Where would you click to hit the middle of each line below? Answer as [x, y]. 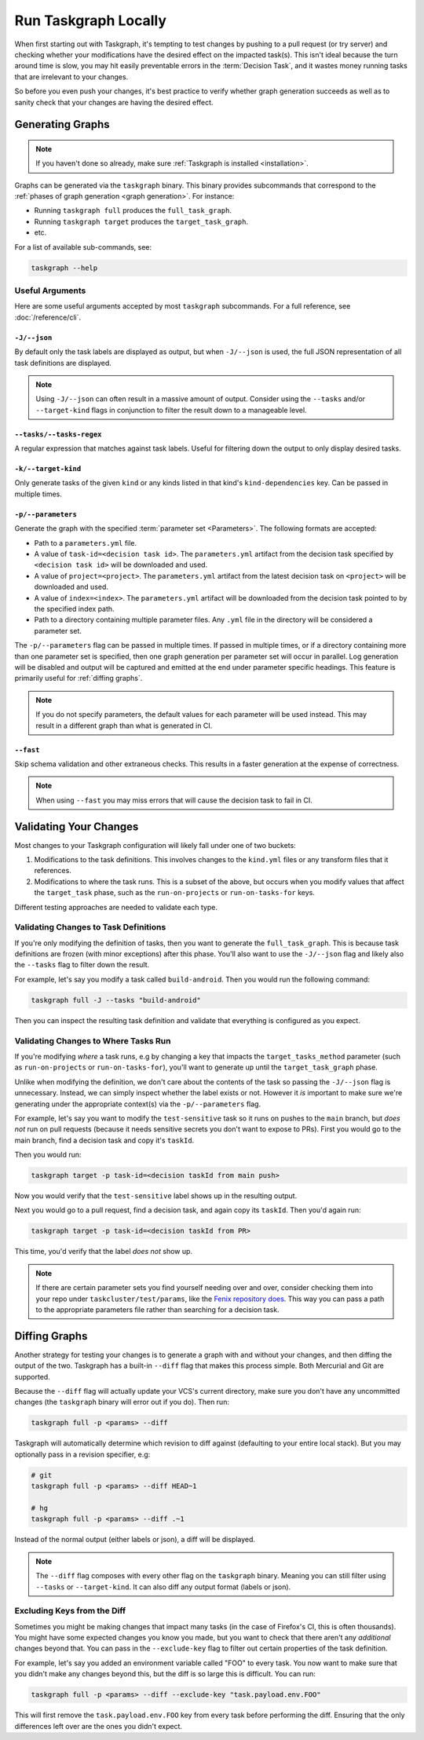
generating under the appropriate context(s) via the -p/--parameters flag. [138, 1104]
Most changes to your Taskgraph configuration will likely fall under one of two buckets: [155, 845]
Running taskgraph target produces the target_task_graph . [141, 221]
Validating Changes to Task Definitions [90, 927]
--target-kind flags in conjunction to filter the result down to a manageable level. [171, 410]
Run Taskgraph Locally [91, 20]
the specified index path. [74, 609]
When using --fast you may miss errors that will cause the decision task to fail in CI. [174, 800]
